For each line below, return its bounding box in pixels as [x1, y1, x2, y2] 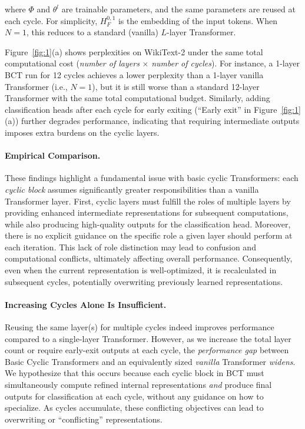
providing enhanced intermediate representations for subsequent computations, [5, 206, 289, 219]
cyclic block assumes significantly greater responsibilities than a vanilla [5, 183, 259, 195]
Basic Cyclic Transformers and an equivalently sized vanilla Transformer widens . [5, 355, 296, 367]
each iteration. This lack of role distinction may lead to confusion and [5, 240, 256, 253]
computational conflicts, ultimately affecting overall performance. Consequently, [5, 252, 293, 264]
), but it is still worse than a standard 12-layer [92, 80, 260, 92]
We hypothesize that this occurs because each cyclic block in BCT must [5, 367, 264, 379]
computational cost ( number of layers [5, 57, 140, 69]
